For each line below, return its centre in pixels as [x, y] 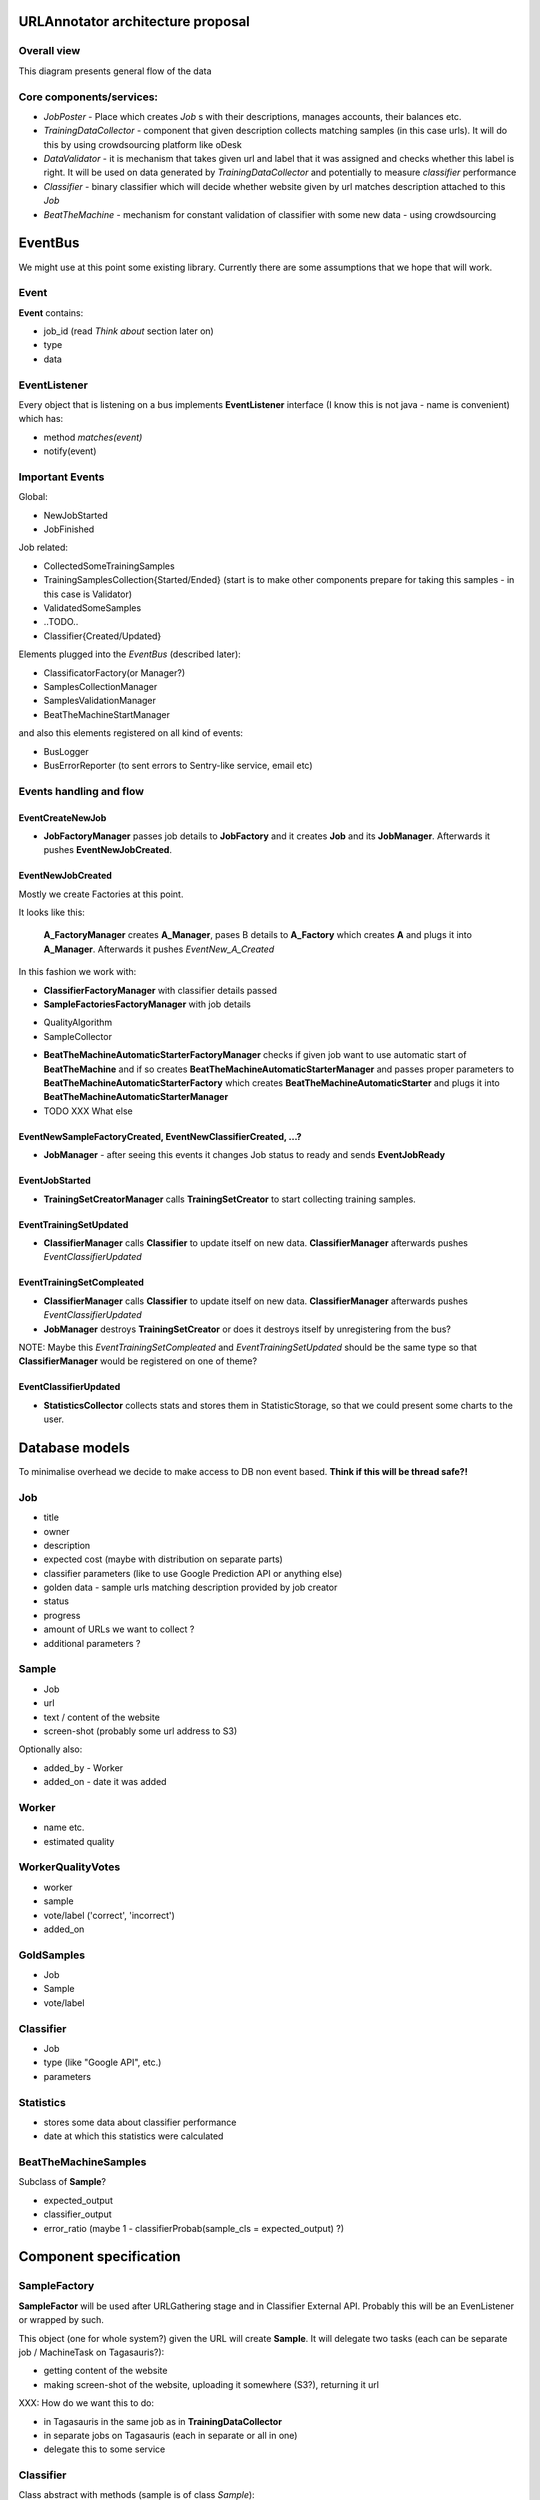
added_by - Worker [83, 1767]
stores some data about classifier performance [140, 2122]
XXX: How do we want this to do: [86, 2403]
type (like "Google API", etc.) [102, 2062]
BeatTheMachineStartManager [106, 714]
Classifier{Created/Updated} [102, 636]
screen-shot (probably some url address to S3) [140, 1731]
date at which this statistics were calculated [133, 2136]
